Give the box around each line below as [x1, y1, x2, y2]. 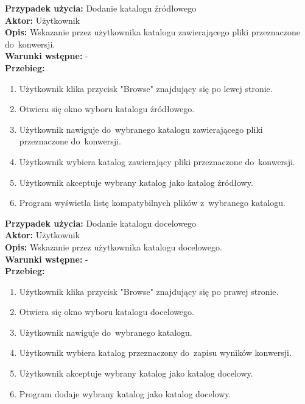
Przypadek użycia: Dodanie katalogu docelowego [5, 216, 197, 229]
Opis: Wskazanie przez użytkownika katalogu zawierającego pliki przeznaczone [5, 26, 300, 38]
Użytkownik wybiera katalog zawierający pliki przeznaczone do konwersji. [19, 155, 295, 168]
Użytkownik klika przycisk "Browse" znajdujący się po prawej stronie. [19, 285, 279, 297]
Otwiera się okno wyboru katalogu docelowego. [19, 305, 194, 318]
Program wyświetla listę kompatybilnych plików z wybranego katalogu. [19, 196, 286, 209]
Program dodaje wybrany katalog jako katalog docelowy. [19, 387, 231, 400]
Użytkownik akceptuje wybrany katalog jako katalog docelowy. [19, 367, 253, 380]
